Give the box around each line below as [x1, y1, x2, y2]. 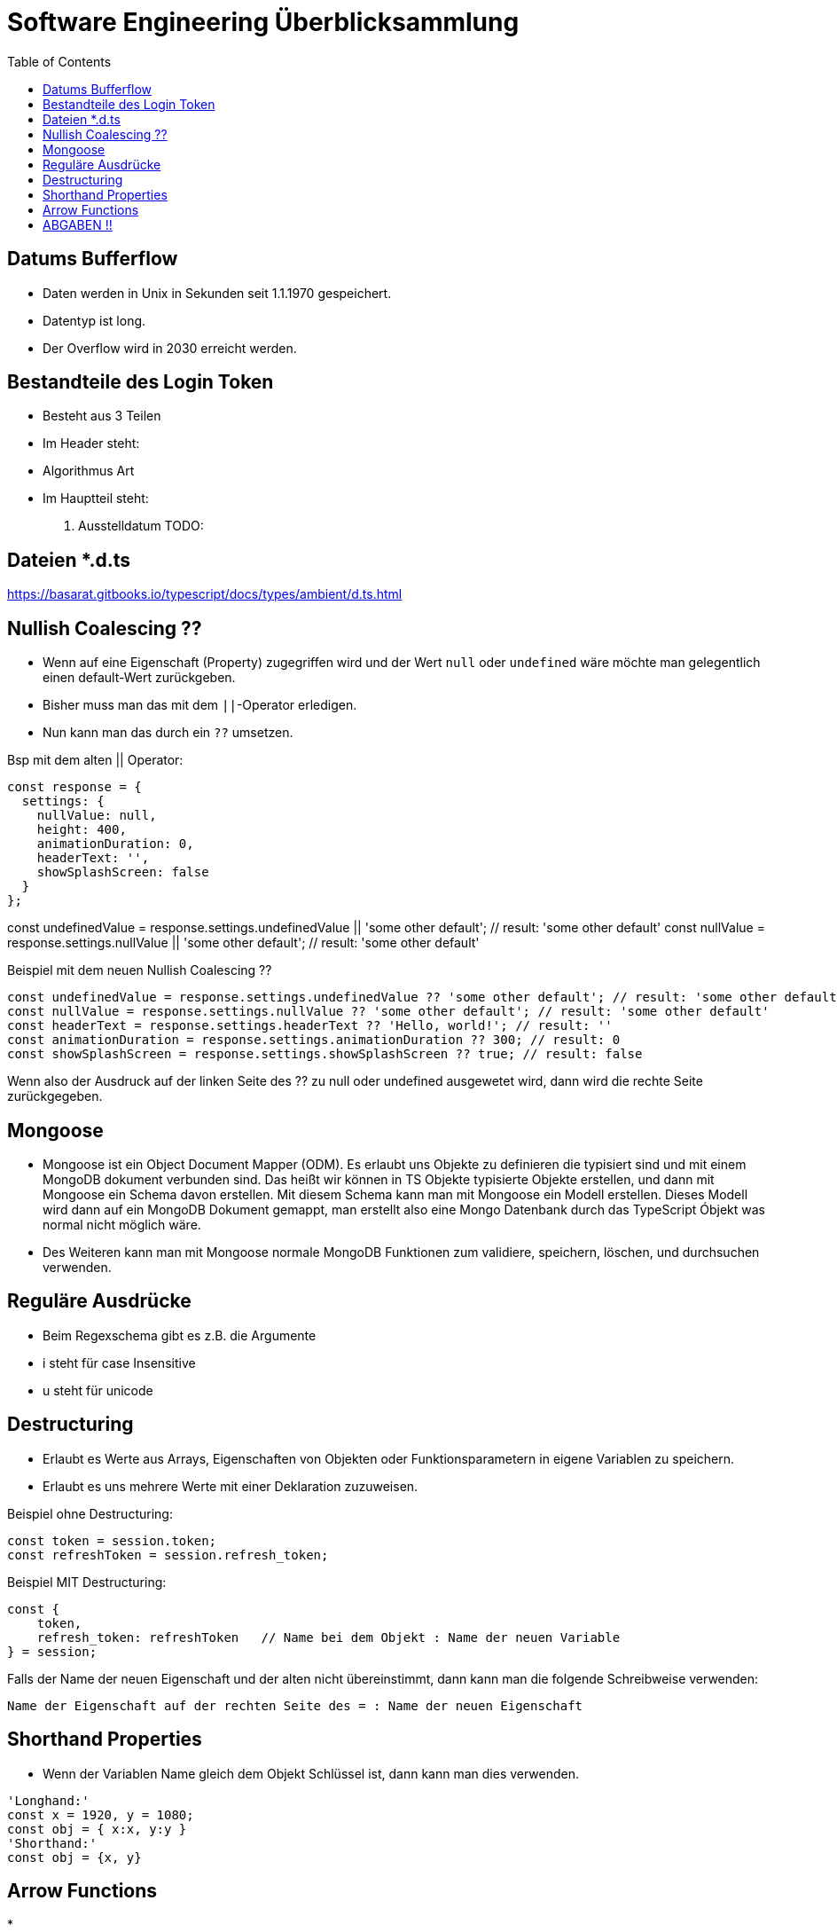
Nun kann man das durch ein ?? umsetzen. [43, 725, 293, 741]
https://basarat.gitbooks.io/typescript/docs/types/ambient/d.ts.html [7, 586, 403, 602]
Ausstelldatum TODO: [78, 518, 204, 534]
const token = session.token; [7, 1533, 217, 1548]
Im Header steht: [43, 436, 140, 452]
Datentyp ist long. [43, 312, 146, 328]
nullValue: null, [36, 808, 157, 823]
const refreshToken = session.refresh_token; [7, 1547, 329, 1562]
